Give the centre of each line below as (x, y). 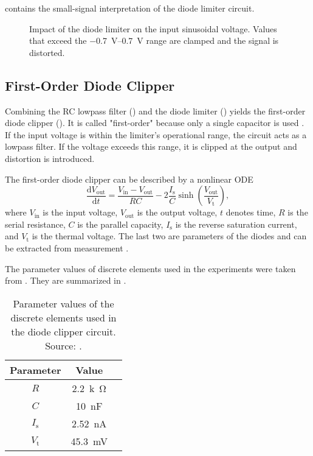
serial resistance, (35, 224)
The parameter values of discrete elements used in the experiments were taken (150, 268)
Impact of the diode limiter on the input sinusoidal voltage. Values (153, 28)
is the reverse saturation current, (236, 224)
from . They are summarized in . (66, 280)
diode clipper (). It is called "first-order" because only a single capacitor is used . (155, 123)
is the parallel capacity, (120, 224)
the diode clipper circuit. (64, 331)
